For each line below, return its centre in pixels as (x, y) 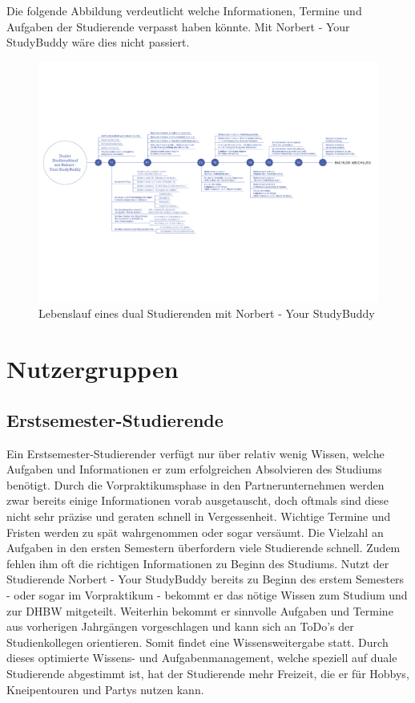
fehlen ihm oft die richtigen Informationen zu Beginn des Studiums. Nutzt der (198, 563)
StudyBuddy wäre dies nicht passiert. (98, 42)
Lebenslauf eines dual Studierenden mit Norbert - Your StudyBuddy (207, 313)
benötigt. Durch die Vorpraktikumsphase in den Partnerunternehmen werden (195, 484)
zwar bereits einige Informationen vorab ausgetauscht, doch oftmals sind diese (197, 500)
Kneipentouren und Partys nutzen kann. (105, 689)
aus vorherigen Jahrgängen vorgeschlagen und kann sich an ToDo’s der (180, 626)
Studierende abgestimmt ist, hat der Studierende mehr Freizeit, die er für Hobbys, (208, 673)
